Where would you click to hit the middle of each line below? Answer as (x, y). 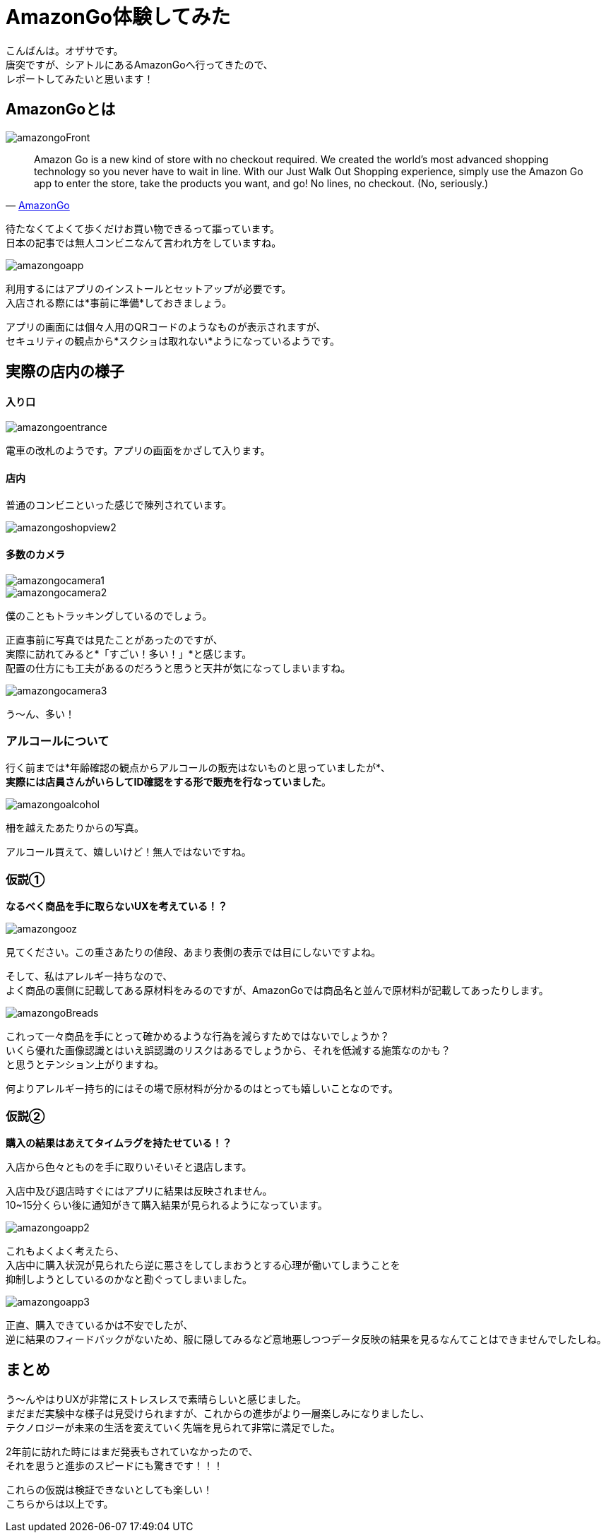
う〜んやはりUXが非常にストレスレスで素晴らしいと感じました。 (156, 1399)
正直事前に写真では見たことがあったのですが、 (114, 639)
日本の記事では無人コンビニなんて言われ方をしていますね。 (144, 242)
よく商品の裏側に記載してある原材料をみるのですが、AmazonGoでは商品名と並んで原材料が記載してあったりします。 (277, 990)
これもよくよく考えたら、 (65, 1250)
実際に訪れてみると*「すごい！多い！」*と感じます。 (129, 653)
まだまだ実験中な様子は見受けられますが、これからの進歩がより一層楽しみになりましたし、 (218, 1413)
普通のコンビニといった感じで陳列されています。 (119, 505)
